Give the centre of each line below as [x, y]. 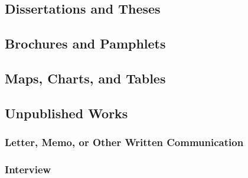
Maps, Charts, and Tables [85, 78]
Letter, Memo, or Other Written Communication [124, 142]
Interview [28, 169]
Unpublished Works [66, 113]
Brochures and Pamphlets [85, 43]
